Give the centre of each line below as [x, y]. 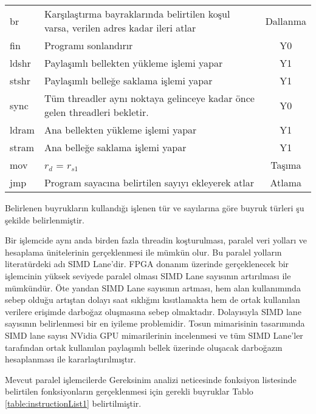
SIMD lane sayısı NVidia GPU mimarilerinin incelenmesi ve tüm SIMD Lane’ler [154, 335]
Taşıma [286, 165]
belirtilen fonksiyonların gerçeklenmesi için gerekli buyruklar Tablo [129, 391]
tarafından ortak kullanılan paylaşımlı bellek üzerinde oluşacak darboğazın [144, 347]
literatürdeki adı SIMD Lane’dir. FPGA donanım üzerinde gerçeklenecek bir [147, 264]
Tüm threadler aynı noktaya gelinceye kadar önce [149, 98]
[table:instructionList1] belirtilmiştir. [73, 403]
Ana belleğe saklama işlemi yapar [115, 147]
